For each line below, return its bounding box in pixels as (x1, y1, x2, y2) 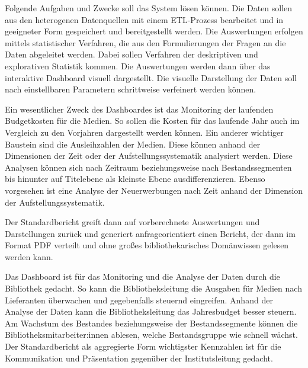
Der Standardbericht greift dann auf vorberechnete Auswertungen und (5, 216, 260, 228)
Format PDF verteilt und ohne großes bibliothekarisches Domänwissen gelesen (5, 239, 289, 251)
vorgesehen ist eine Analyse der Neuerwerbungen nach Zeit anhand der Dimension (5, 184, 303, 196)
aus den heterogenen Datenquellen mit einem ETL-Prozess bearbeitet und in (5, 13, 284, 25)
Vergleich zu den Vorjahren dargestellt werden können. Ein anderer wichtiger (5, 126, 284, 138)
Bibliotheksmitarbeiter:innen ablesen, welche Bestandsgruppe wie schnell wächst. (5, 328, 298, 341)
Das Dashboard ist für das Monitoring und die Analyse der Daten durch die (5, 270, 280, 283)
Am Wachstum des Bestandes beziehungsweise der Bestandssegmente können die (5, 316, 298, 329)
